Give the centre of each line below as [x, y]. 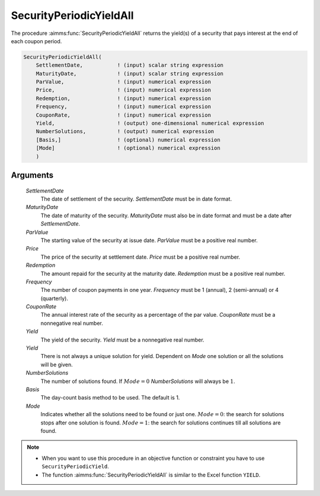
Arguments [32, 175]
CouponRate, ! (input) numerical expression [124, 115]
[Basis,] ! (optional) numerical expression [128, 140]
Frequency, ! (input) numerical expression [124, 107]
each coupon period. [36, 41]
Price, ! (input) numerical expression [124, 90]
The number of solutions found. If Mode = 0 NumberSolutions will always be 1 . [138, 381]
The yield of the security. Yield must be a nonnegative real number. [122, 340]
